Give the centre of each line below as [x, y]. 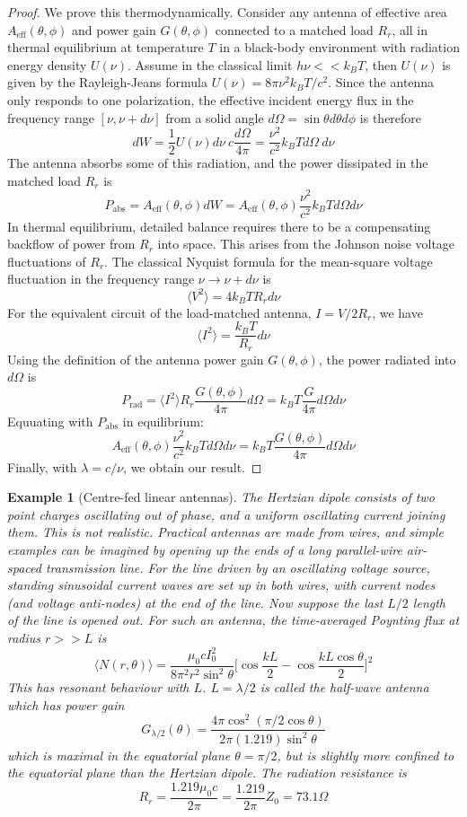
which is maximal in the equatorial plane [119, 755]
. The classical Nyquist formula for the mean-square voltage [269, 261]
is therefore [391, 117]
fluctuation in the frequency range [101, 279]
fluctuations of [47, 261]
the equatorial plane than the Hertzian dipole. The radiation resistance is [207, 773]
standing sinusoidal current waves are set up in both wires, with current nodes [221, 585]
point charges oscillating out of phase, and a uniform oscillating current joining [226, 514]
